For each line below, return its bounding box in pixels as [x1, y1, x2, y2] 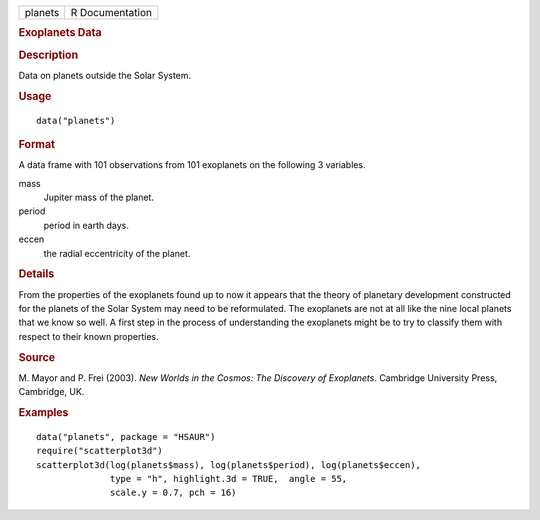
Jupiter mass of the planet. [43, 191, 155, 204]
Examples [18, 406, 69, 420]
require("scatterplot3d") [36, 445, 164, 457]
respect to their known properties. [18, 330, 159, 342]
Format [18, 137, 55, 151]
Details [18, 267, 55, 281]
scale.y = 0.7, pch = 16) [110, 487, 237, 499]
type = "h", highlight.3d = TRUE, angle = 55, [110, 473, 348, 485]
